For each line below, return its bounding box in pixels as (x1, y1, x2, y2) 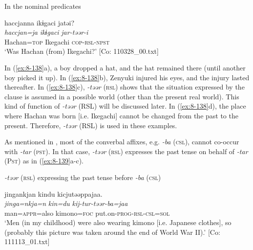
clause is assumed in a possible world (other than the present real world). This (4, 91, 239, 101)
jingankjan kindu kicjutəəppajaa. (4, 188, 103, 199)
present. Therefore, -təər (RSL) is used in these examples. (4, 120, 177, 130)
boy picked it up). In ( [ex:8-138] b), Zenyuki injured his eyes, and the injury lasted (4, 72, 250, 82)
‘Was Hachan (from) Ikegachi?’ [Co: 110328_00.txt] (4, 46, 159, 56)
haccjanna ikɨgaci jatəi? (4, 17, 75, 27)
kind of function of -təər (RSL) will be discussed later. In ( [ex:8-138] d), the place (4, 101, 246, 111)
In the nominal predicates (4, 1, 81, 11)
